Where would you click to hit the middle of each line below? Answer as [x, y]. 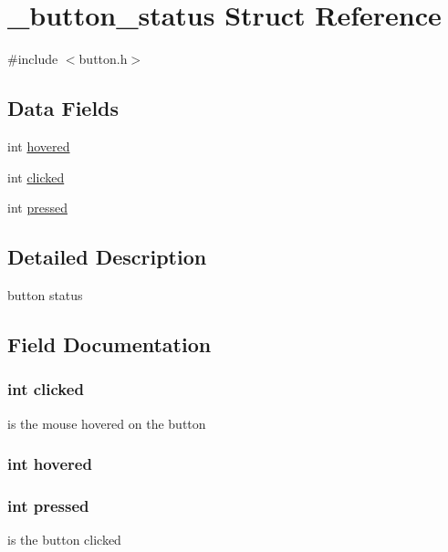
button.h [103, 59]
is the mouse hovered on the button [107, 423]
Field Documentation [109, 344]
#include [33, 59]
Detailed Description [107, 257]
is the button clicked [64, 540]
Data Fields [63, 108]
